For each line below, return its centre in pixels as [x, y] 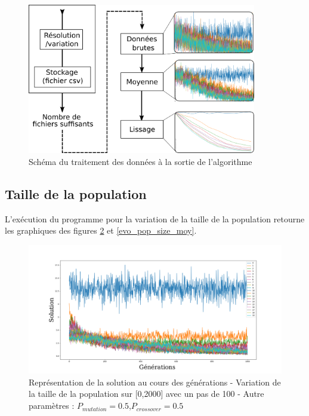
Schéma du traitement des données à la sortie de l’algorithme [140, 161]
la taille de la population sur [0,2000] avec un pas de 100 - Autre [146, 394]
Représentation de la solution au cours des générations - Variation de [155, 382]
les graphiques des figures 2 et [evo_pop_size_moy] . [101, 230]
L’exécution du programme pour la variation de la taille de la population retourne [155, 218]
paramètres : [52, 406]
